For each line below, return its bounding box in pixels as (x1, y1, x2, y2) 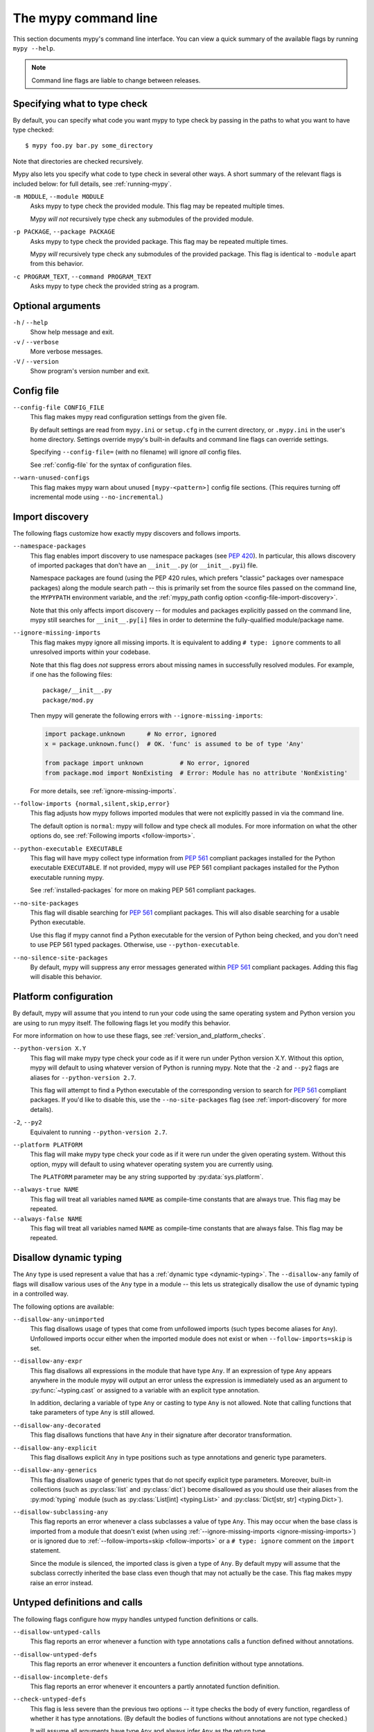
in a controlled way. (12, 1289, 69, 1298)
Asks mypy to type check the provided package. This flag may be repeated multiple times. (30, 237, 288, 245)
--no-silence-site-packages (12, 953, 109, 962)
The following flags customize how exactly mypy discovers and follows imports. (12, 529, 241, 537)
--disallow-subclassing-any (12, 1508, 109, 1516)
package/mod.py (42, 696, 94, 704)
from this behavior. (30, 260, 84, 268)
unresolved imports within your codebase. (30, 648, 151, 656)
